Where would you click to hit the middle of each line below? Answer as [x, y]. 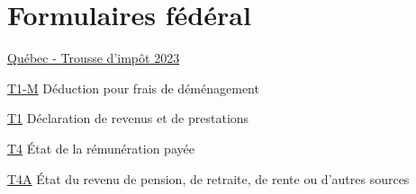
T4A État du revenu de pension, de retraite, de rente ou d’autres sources [208, 178]
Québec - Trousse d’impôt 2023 [94, 58]
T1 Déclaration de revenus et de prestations [128, 118]
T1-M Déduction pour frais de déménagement [133, 88]
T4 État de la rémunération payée [101, 148]
